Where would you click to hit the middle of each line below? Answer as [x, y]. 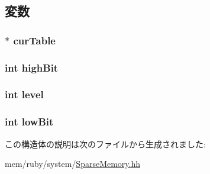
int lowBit [29, 122]
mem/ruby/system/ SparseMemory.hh [73, 164]
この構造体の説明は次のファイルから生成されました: [105, 144]
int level [24, 94]
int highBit [32, 67]
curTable [34, 40]
